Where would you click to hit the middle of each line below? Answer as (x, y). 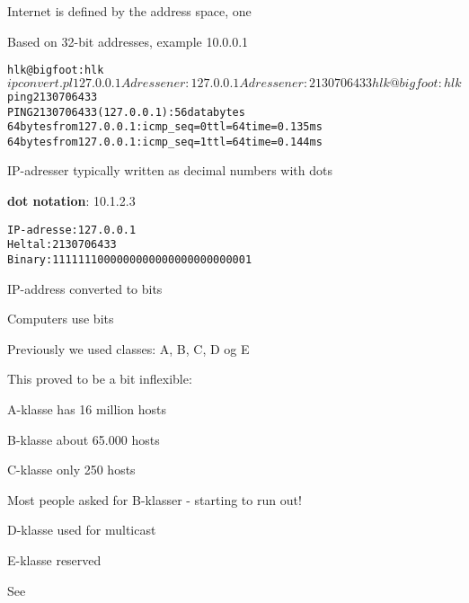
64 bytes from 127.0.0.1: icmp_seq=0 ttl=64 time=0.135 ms (165, 127)
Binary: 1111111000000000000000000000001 (130, 259)
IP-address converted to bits (85, 288)
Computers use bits (61, 319)
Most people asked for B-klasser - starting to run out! (155, 499)
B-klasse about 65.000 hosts (84, 439)
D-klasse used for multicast (82, 530)
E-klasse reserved (54, 559)
